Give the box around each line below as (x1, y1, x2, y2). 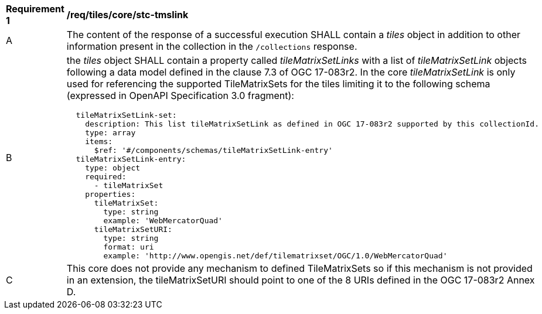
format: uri (103, 243, 154, 251)
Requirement (6, 3, 64, 15)
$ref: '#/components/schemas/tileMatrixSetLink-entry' (94, 146, 333, 155)
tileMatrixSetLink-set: (76, 111, 177, 120)
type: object (85, 163, 141, 172)
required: (85, 172, 127, 181)
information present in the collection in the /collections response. (66, 40, 357, 52)
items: (85, 137, 113, 146)
